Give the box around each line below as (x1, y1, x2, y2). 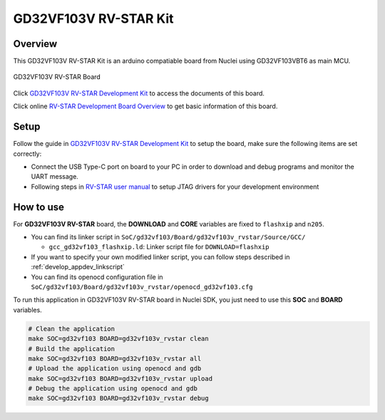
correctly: (13, 149, 42, 158)
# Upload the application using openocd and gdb (28, 364, 202, 373)
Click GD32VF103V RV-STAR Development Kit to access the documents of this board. (13, 89, 265, 98)
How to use (13, 201, 64, 213)
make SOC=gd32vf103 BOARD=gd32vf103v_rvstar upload (28, 374, 213, 382)
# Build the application (28, 345, 115, 352)
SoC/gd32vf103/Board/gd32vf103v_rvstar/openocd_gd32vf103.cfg (31, 283, 253, 291)
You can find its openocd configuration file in (31, 273, 163, 281)
